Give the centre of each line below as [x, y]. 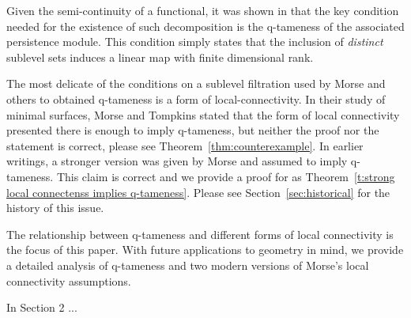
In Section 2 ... [42, 307]
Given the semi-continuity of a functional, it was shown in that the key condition [203, 10]
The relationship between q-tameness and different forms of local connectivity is [200, 234]
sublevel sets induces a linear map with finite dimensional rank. [160, 57]
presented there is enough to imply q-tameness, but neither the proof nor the [193, 130]
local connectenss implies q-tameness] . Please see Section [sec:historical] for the [198, 192]
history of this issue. [55, 208]
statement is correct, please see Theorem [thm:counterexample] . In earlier [185, 145]
